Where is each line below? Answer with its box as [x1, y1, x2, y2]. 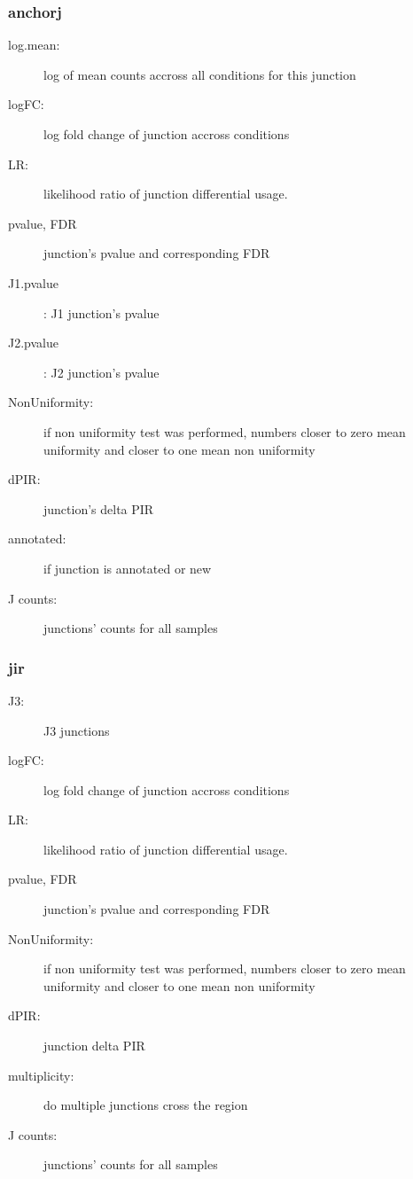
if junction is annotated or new [43, 558, 212, 577]
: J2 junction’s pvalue [43, 363, 160, 381]
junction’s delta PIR [43, 499, 154, 518]
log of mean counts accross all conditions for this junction [43, 65, 356, 83]
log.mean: [8, 35, 60, 54]
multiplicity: [8, 1066, 74, 1084]
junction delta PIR [43, 1036, 145, 1055]
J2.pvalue [8, 333, 58, 352]
